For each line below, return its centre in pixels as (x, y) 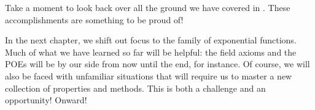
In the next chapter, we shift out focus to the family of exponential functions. (151, 40)
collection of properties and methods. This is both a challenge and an (135, 88)
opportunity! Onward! (46, 100)
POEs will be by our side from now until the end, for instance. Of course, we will (157, 64)
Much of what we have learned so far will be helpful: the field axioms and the (151, 52)
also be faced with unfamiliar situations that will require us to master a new (149, 75)
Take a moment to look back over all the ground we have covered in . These (148, 7)
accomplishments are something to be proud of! (94, 19)
